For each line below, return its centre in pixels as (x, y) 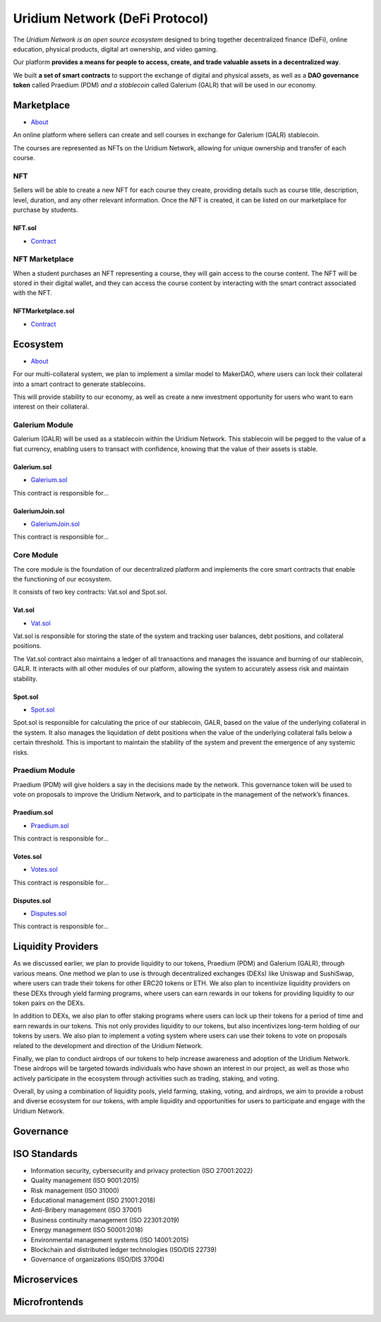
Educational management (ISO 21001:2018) (93, 1200)
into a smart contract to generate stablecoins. (79, 384)
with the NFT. (33, 293)
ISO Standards (46, 1154)
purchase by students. (46, 210)
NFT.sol (25, 228)
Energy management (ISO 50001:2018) (87, 1230)
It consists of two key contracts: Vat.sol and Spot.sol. (90, 592)
